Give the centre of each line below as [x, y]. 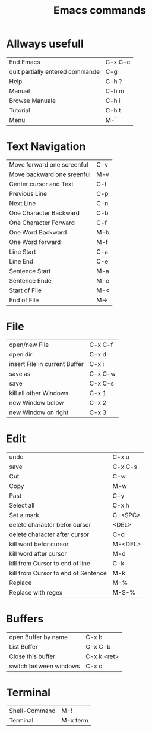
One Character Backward [45, 213]
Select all [22, 505]
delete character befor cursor [50, 524]
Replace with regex [36, 592]
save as [20, 374]
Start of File [25, 290]
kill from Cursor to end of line [50, 563]
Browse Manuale [33, 101]
